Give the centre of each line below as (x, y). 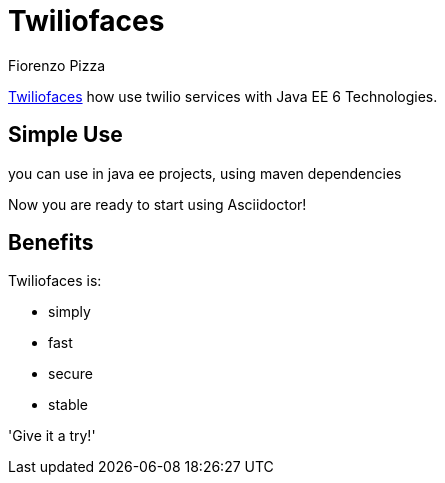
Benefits (51, 243)
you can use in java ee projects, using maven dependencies (205, 173)
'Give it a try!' (52, 436)
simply (69, 312)
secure (71, 374)
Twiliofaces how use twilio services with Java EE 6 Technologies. (223, 96)
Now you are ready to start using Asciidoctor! (157, 204)
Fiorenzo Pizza (57, 65)
